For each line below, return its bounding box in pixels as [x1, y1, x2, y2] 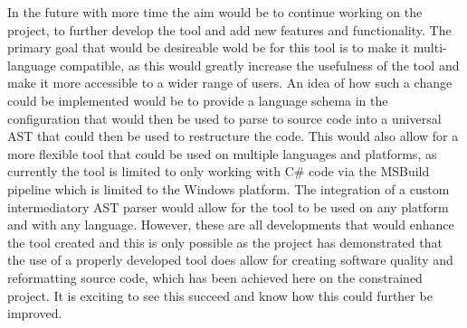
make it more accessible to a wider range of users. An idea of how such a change [7, 73, 453, 92]
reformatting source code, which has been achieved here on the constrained [7, 267, 423, 286]
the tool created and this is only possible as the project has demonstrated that [7, 232, 443, 251]
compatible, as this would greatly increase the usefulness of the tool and [60, 55, 460, 74]
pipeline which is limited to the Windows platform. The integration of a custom [7, 179, 450, 198]
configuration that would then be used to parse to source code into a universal [7, 108, 442, 127]
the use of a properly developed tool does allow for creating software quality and [7, 250, 453, 269]
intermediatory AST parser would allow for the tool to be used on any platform [7, 197, 449, 216]
